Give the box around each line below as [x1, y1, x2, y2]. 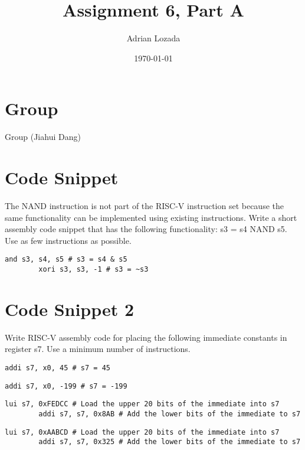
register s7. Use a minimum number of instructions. [5, 343, 191, 355]
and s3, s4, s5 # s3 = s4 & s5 [5, 255, 127, 264]
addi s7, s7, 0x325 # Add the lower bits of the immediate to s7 [38, 438, 301, 446]
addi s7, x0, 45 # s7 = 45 [5, 363, 110, 372]
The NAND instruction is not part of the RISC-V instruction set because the [5, 199, 284, 211]
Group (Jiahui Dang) [5, 131, 81, 143]
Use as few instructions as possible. [5, 234, 132, 246]
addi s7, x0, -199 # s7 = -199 [5, 381, 127, 390]
